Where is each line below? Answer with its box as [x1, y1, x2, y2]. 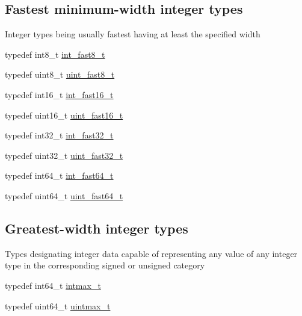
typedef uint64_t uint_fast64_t [5, 189, 123, 202]
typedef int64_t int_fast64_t [5, 169, 114, 182]
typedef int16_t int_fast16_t [5, 88, 114, 101]
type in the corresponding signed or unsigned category [5, 259, 205, 271]
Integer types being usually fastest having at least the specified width [5, 28, 260, 40]
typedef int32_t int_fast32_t [5, 129, 114, 141]
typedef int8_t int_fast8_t [5, 48, 105, 60]
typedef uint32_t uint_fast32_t [5, 149, 123, 161]
